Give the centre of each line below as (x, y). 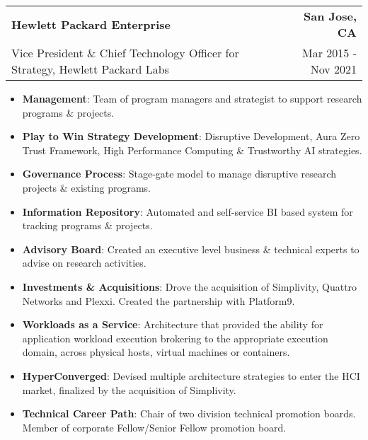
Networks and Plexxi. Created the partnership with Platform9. (159, 300)
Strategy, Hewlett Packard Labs (90, 69)
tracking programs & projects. (87, 225)
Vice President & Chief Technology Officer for (125, 53)
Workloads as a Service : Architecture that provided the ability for (173, 324)
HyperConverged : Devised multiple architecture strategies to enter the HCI (191, 375)
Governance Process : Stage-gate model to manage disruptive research (179, 174)
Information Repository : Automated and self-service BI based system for (188, 211)
